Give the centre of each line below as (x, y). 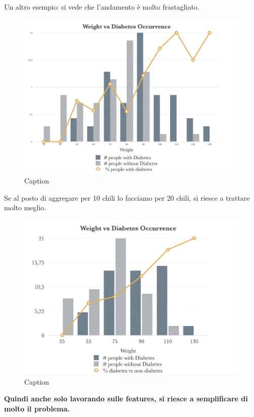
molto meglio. (25, 207)
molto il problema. (37, 408)
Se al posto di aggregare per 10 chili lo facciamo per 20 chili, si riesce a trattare (127, 197)
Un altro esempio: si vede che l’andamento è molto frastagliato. (102, 7)
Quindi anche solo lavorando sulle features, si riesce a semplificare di (126, 399)
